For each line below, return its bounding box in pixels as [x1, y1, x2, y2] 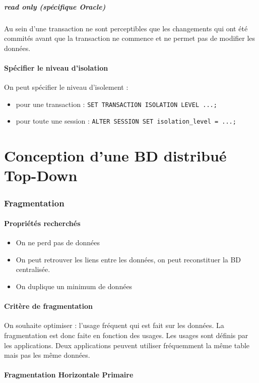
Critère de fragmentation [4, 301, 93, 311]
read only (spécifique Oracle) [4, 1, 106, 12]
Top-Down [4, 165, 78, 186]
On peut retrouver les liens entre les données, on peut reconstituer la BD [16, 254, 241, 264]
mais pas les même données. [4, 350, 90, 360]
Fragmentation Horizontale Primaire [4, 369, 134, 380]
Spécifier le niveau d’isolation [4, 62, 108, 73]
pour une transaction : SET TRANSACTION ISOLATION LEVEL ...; [16, 98, 217, 109]
